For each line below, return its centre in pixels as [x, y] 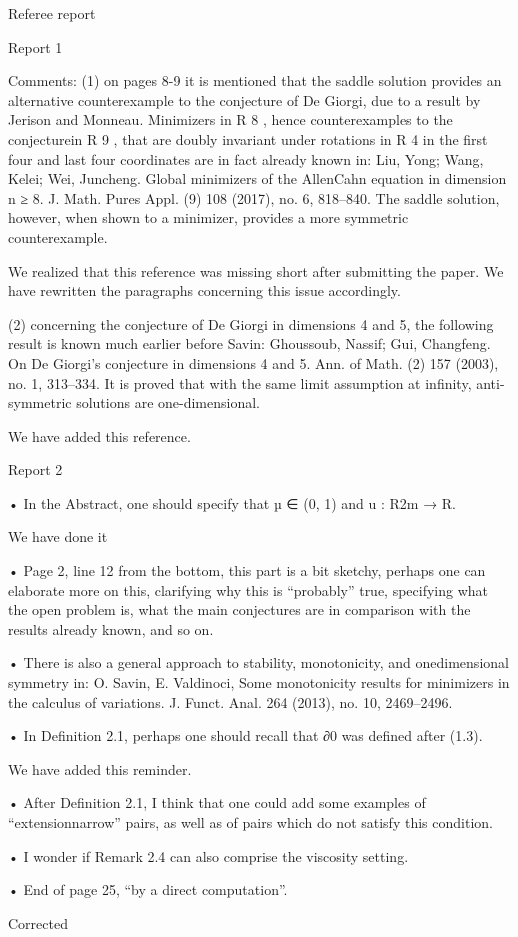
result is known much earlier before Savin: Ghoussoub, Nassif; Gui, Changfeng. [249, 343]
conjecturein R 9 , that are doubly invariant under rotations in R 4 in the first [248, 138]
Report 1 [35, 46]
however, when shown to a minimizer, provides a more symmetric [208, 217]
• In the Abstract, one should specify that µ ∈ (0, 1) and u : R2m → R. [232, 502]
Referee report [52, 13]
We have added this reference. [99, 435]
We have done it [58, 536]
